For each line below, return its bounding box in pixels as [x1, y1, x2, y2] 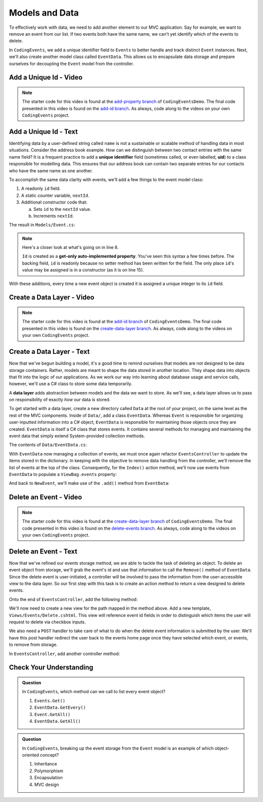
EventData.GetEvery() [34, 705, 86, 710]
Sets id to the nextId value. [33, 206, 92, 212]
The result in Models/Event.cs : [9, 222, 75, 228]
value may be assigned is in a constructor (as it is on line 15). [22, 267, 144, 273]
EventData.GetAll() [34, 718, 81, 724]
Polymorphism [34, 768, 63, 774]
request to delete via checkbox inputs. [9, 619, 86, 625]
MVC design [34, 781, 59, 787]
